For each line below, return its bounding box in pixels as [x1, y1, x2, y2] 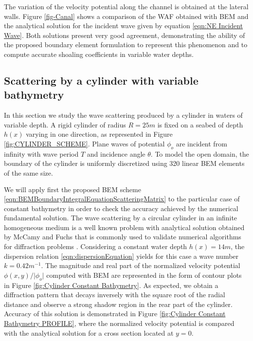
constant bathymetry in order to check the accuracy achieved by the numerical [4, 203, 238, 213]
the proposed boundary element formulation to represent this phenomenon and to [4, 39, 248, 50]
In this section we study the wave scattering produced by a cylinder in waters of [4, 110, 243, 120]
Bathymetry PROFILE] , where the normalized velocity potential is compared [4, 318, 235, 328]
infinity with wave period [4, 148, 79, 159]
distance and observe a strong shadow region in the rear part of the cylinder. [4, 299, 233, 309]
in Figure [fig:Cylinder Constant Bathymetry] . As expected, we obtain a [4, 280, 218, 290]
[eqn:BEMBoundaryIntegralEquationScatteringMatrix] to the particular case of [4, 194, 240, 204]
